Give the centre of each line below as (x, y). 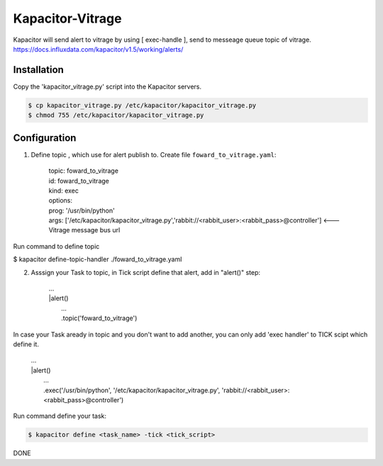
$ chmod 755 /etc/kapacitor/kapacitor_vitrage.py (116, 115)
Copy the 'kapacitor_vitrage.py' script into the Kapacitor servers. (107, 86)
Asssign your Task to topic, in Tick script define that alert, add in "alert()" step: (146, 272)
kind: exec (64, 191)
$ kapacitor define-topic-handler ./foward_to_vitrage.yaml (98, 259)
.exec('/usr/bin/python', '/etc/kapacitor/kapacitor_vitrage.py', (132, 390)
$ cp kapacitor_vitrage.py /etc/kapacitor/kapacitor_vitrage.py (142, 105)
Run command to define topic (56, 246)
